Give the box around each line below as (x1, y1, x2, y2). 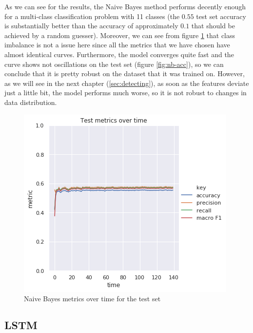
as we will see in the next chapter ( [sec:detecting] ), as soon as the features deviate (4, 78, 249, 88)
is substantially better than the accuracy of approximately (4, 21, 178, 31)
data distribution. (4, 97, 57, 107)
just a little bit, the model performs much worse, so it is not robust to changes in (4, 87, 247, 98)
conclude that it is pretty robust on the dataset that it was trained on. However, (4, 68, 245, 79)
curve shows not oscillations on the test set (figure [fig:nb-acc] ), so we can (4, 59, 224, 69)
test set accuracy (196, 11, 246, 21)
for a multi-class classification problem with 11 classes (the (4, 11, 180, 21)
